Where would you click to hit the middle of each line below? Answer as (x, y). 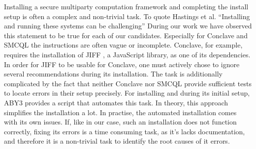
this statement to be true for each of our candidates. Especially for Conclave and (126, 35)
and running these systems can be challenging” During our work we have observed (128, 26)
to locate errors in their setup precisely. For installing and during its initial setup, (127, 93)
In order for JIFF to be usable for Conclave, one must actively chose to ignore (122, 64)
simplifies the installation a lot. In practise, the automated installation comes (120, 112)
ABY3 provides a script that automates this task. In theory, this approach (116, 102)
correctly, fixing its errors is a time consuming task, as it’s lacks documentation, (125, 131)
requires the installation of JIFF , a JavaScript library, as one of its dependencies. (127, 54)
